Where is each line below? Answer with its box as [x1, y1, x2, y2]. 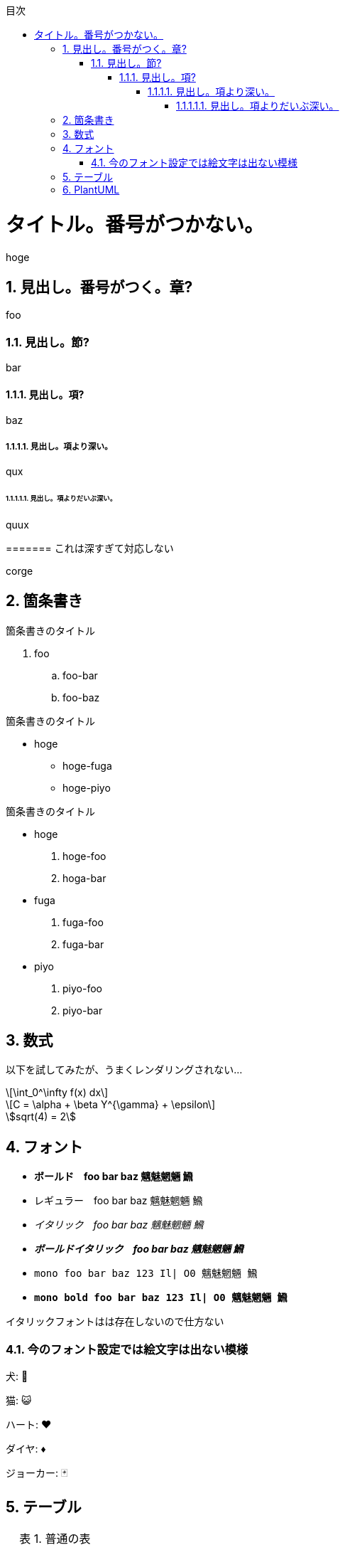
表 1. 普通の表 [19, 1531, 91, 1546]
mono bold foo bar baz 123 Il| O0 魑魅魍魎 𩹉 [34, 1292, 287, 1304]
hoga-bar [62, 871, 106, 884]
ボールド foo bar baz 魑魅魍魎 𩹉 [34, 1170, 193, 1183]
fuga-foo [62, 915, 104, 928]
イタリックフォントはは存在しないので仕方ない [6, 1315, 224, 1328]
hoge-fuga [62, 759, 112, 772]
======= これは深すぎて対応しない [6, 541, 174, 554]
